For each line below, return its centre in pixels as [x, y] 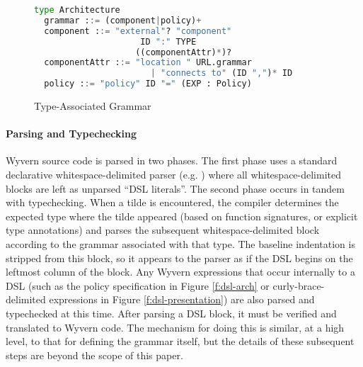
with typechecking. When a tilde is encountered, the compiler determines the [172, 202]
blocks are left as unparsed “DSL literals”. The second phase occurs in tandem [175, 188]
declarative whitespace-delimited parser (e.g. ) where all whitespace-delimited [174, 174]
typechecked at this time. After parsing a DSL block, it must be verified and [171, 313]
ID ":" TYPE [168, 41]
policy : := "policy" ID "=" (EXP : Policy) [148, 84]
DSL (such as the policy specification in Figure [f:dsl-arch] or [138, 285]
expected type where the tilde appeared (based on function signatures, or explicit [182, 216]
